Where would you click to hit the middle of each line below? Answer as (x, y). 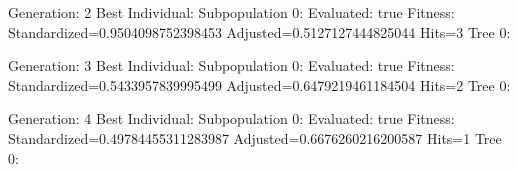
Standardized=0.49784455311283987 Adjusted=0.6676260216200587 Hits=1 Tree (255, 137)
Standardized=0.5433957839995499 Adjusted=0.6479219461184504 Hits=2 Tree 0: (259, 84)
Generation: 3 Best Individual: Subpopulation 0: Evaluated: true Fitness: (231, 65)
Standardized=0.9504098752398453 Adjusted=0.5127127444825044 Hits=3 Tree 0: (259, 31)
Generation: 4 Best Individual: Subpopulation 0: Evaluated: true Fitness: (231, 118)
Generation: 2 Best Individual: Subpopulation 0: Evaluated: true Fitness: (231, 12)
